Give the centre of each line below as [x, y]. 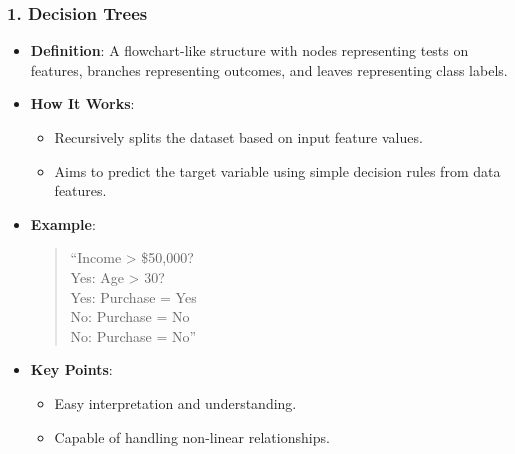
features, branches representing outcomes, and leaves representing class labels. [269, 69]
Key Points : [71, 369]
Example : [63, 223]
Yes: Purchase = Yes [133, 296]
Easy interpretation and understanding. [175, 402]
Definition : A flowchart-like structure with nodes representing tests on [249, 50]
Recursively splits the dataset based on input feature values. [238, 137]
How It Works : [82, 103]
